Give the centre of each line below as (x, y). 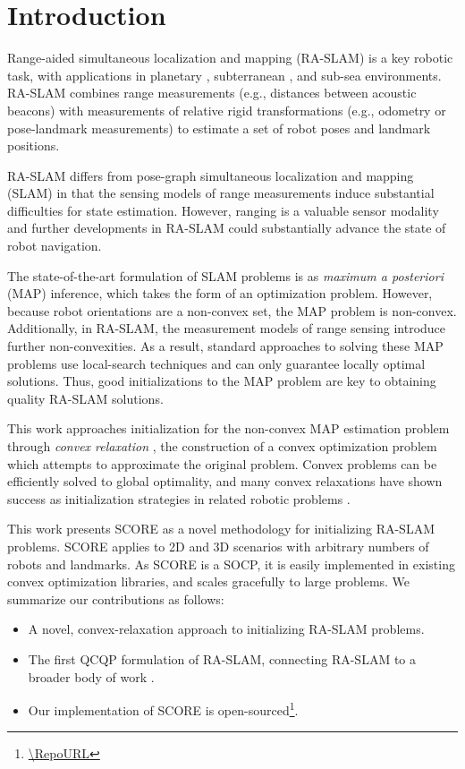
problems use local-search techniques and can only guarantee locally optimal (216, 363)
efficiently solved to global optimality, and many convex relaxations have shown (225, 481)
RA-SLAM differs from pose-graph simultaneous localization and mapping (211, 175)
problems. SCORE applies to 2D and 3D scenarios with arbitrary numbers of (218, 546)
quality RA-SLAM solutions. (85, 398)
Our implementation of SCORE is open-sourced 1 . (163, 709)
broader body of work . (91, 676)
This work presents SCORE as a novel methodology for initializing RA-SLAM (221, 529)
